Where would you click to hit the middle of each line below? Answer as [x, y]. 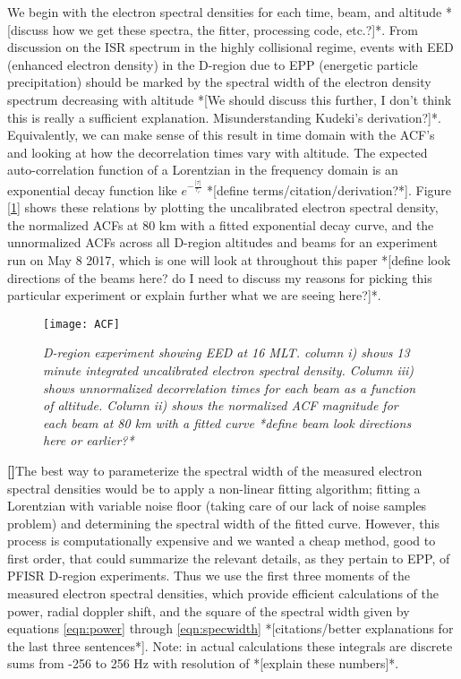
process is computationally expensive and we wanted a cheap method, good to [222, 541]
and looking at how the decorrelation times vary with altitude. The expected [218, 152]
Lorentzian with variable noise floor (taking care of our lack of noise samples [217, 506]
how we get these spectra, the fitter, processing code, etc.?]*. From [235, 29]
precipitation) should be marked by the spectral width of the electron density [219, 82]
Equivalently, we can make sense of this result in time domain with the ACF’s [221, 135]
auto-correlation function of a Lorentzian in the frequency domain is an [203, 170]
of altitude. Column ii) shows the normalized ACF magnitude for [221, 405]
